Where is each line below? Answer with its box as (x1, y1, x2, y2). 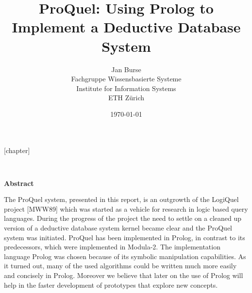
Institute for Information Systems (76, 83, 176, 93)
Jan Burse (111, 64, 141, 74)
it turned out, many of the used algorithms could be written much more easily (4, 261, 237, 271)
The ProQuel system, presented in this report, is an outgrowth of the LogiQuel (4, 194, 239, 204)
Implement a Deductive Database (12, 17, 241, 37)
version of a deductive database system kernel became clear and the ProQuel (4, 223, 233, 233)
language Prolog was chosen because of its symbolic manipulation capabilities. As (4, 251, 246, 261)
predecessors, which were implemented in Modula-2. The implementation (4, 242, 220, 252)
